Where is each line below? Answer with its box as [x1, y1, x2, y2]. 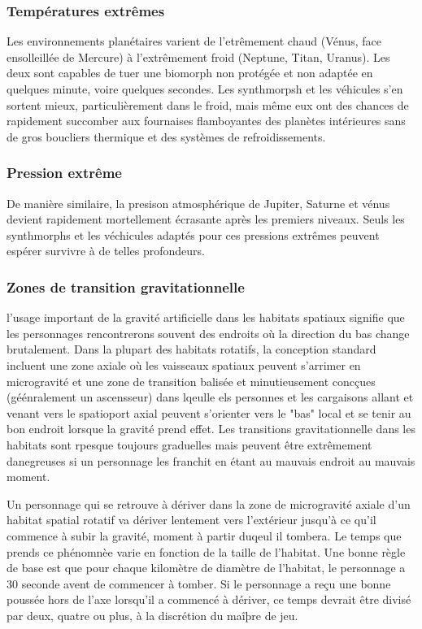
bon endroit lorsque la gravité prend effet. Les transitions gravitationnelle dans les [7, 420, 415, 437]
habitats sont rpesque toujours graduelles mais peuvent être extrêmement [7, 436, 372, 453]
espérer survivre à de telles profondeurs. [7, 242, 205, 259]
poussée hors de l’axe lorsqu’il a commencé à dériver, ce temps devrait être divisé [7, 591, 411, 608]
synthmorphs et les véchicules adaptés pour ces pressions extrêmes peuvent [7, 226, 380, 243]
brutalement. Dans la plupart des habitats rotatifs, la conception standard [7, 341, 376, 358]
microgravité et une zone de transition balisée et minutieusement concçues [7, 372, 376, 389]
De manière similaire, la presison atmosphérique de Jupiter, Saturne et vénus [7, 194, 390, 211]
